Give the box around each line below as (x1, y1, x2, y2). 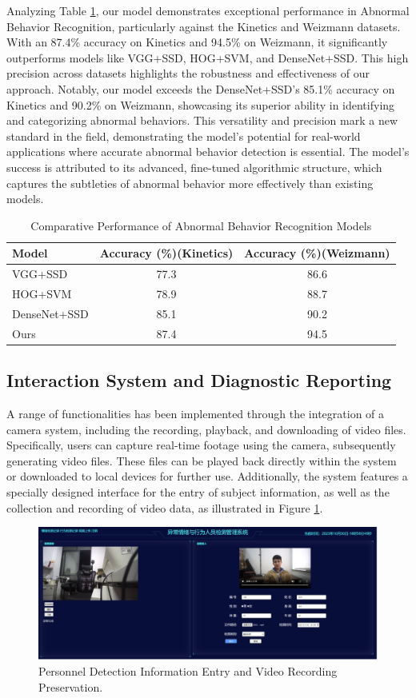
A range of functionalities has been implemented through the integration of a (6, 405, 385, 421)
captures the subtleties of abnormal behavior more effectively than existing (6, 174, 374, 191)
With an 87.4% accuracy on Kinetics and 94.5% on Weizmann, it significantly (6, 34, 388, 50)
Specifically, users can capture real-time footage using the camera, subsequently (6, 437, 396, 453)
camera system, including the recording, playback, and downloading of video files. (6, 421, 406, 437)
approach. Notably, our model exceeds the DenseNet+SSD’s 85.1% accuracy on (6, 80, 395, 97)
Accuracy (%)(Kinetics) (99, 245, 234, 261)
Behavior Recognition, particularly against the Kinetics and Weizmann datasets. (6, 18, 401, 34)
